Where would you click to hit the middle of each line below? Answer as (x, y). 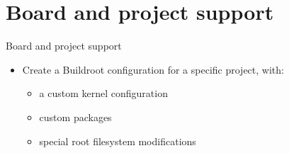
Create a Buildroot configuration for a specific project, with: (153, 69)
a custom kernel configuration (103, 93)
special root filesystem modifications (118, 141)
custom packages (75, 117)
